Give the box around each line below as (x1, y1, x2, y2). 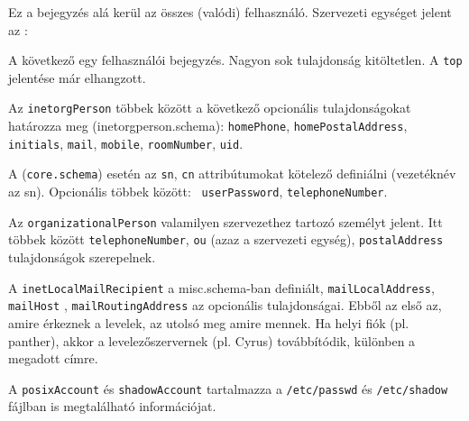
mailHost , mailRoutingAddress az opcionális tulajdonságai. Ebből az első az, (8, 296, 442, 315)
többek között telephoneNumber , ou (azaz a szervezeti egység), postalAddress (8, 230, 444, 249)
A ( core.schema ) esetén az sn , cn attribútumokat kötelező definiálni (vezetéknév (8, 164, 456, 183)
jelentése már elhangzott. (8, 68, 146, 87)
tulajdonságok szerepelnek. (8, 248, 156, 267)
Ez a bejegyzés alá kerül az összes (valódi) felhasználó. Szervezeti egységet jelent (8, 3, 452, 21)
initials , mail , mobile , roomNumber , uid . (8, 133, 244, 152)
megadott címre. (8, 349, 98, 368)
